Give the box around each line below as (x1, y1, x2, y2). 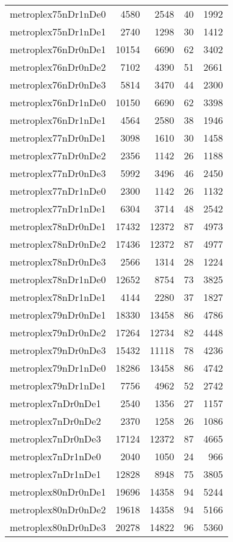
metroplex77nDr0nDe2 (10, 148, 106, 162)
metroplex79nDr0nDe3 (10, 343, 106, 357)
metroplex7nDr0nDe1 (10, 396, 101, 410)
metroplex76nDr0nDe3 (10, 78, 106, 92)
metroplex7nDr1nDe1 (10, 467, 101, 481)
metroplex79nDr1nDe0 (10, 361, 106, 375)
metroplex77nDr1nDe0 (10, 184, 106, 198)
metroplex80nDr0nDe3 (10, 520, 106, 534)
